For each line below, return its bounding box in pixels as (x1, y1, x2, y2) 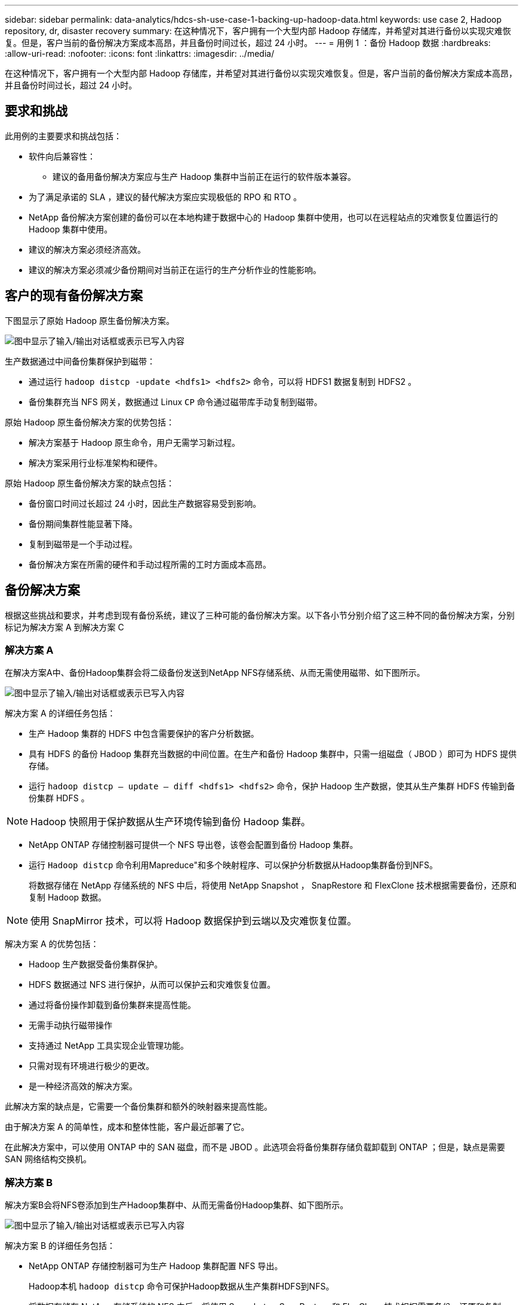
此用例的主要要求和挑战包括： (5, 130, 122, 141)
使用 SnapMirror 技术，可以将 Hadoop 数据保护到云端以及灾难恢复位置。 (30, 915, 357, 927)
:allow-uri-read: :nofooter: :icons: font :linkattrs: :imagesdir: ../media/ (5, 48, 275, 59)
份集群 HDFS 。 (29, 793, 90, 804)
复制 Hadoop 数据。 (29, 892, 107, 903)
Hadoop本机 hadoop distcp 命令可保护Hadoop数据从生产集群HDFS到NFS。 (29, 1281, 334, 1292)
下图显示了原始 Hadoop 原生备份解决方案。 (5, 315, 175, 326)
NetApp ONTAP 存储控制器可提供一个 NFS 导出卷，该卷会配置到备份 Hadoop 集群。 (29, 840, 358, 850)
